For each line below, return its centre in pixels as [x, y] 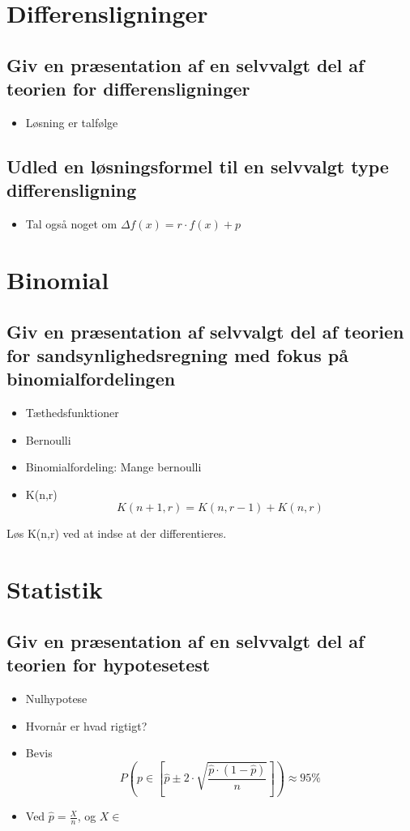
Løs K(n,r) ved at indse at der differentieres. [117, 533]
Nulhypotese [56, 699]
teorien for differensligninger [128, 89]
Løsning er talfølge [72, 122]
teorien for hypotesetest [109, 665]
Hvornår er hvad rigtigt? [86, 725]
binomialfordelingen [91, 379]
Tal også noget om [71, 224]
